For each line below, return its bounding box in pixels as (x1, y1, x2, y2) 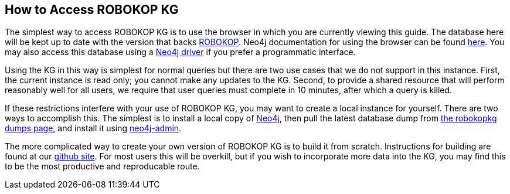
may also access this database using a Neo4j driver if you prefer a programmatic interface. (5, 47, 356, 57)
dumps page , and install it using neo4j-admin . (5, 123, 182, 134)
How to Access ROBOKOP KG (5, 2, 179, 17)
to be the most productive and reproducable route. (5, 161, 200, 172)
